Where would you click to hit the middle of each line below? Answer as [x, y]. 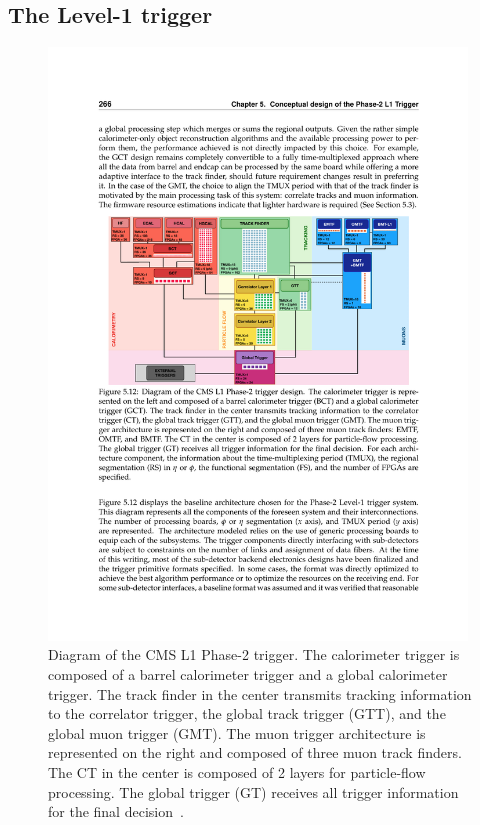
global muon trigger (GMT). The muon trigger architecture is [237, 732]
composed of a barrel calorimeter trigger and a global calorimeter [248, 674]
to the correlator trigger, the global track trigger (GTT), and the [247, 713]
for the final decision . [116, 811]
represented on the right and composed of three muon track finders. [255, 752]
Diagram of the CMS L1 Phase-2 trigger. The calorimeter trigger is [254, 654]
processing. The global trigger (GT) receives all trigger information [253, 791]
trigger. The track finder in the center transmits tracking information [260, 693]
